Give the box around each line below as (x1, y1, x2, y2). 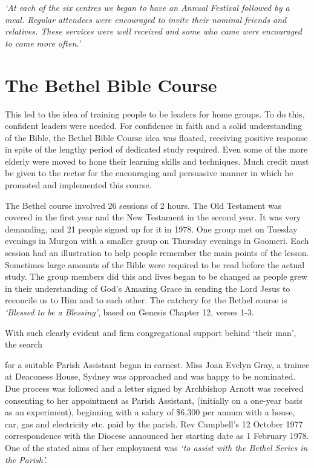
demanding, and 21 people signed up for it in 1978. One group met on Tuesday (5, 222, 298, 235)
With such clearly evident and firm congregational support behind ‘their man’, (5, 326, 296, 338)
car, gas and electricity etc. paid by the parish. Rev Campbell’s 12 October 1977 (5, 417, 303, 430)
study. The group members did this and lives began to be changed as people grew (5, 270, 307, 283)
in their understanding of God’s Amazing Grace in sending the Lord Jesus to (5, 282, 290, 294)
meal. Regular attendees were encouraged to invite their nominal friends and (5, 13, 287, 25)
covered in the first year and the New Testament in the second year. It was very (5, 211, 301, 223)
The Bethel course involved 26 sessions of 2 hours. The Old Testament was (5, 199, 282, 211)
